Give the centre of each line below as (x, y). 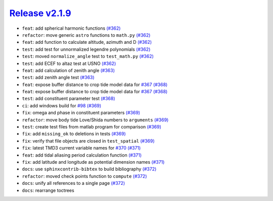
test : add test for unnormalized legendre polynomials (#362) (86, 49)
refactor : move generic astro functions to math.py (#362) (86, 35)
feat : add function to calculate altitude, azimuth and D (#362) (87, 42)
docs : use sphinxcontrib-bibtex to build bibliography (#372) (89, 169)
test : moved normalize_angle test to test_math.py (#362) (88, 56)
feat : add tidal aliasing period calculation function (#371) (82, 155)
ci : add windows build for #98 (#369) (62, 105)
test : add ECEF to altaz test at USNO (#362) (69, 63)
